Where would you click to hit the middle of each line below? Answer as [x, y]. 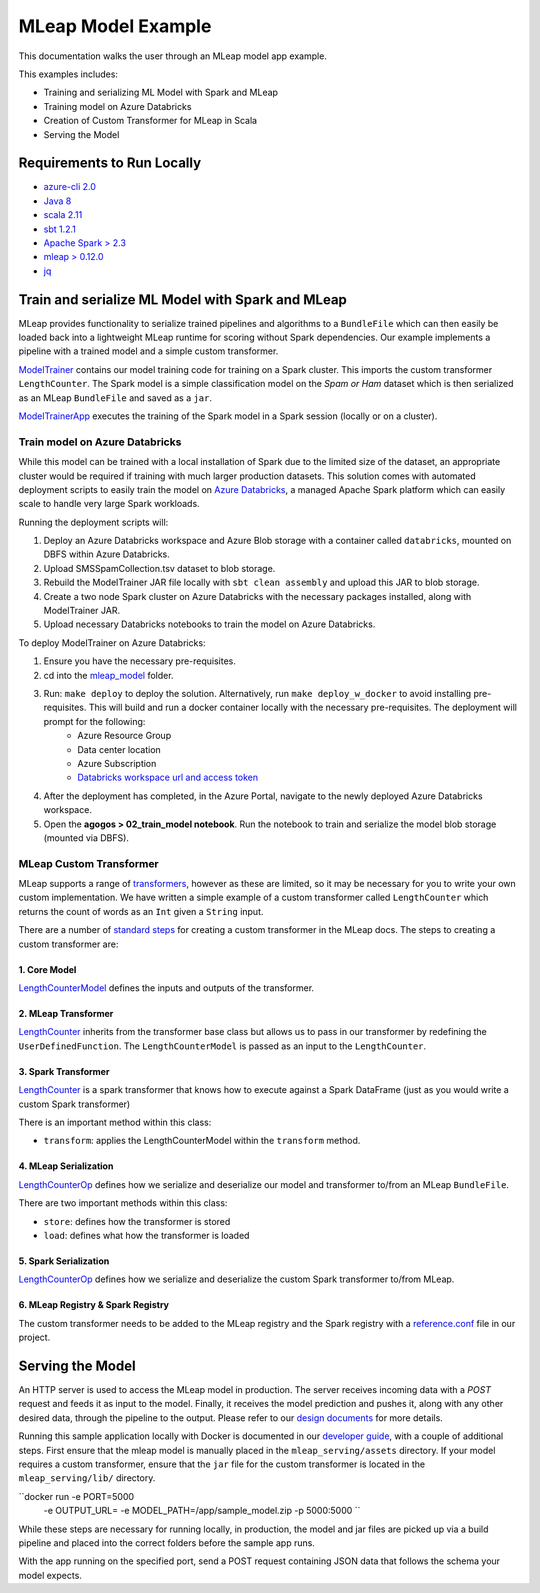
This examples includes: [68, 74]
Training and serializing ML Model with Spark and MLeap [161, 92]
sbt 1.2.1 [60, 229]
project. [34, 1337]
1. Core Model [47, 969]
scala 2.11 [63, 215]
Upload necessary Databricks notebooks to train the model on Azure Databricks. [209, 624]
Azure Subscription [117, 763]
